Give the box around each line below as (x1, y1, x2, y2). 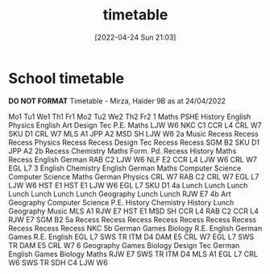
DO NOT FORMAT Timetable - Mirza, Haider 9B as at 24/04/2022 (8, 95, 226, 106)
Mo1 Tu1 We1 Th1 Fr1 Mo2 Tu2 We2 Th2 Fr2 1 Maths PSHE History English (8, 112, 251, 121)
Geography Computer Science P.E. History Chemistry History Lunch (8, 197, 235, 207)
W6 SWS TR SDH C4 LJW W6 (8, 257, 108, 268)
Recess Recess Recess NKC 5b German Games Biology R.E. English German (8, 223, 263, 233)
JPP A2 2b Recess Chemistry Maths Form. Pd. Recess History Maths (8, 145, 237, 155)
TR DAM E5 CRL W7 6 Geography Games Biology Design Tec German (8, 240, 240, 250)
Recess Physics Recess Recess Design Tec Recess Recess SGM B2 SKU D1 (8, 137, 260, 147)
